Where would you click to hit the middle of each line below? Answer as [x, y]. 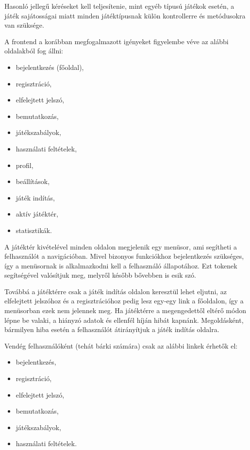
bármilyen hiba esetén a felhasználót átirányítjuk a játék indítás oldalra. [112, 329]
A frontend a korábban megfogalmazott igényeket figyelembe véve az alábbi [117, 41]
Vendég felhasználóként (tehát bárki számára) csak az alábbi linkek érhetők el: [121, 345]
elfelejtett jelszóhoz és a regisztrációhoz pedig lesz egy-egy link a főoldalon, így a [124, 301]
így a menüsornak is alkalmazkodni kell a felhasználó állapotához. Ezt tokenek [121, 265]
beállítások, [33, 181]
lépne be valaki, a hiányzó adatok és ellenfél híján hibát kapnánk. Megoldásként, [124, 320]
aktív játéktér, [37, 214]
